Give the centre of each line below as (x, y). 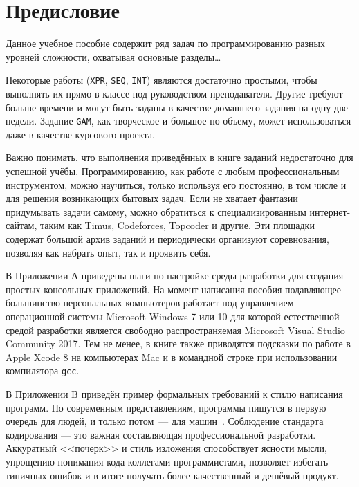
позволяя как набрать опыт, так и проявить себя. (108, 252)
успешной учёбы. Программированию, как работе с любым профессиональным (173, 171)
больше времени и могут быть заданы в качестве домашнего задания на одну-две (177, 107)
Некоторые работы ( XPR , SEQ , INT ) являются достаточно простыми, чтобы (162, 80)
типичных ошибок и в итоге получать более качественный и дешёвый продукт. (172, 475)
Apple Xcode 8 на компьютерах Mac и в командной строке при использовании (172, 357)
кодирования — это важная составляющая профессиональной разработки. (161, 434)
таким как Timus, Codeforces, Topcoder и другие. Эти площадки (177, 225)
